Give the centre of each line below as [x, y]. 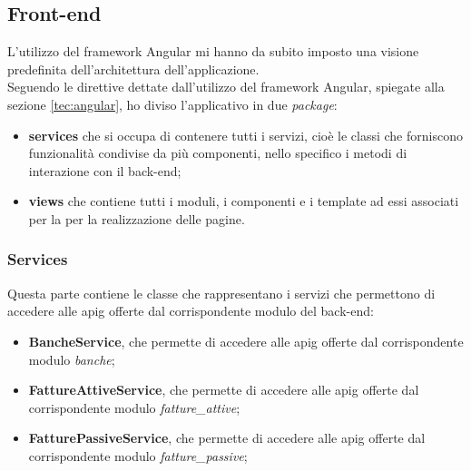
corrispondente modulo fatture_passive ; [138, 455]
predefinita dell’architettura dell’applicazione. [133, 69]
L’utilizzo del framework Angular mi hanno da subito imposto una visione [213, 51]
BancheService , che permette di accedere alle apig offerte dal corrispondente [246, 341]
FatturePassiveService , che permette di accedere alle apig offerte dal [227, 438]
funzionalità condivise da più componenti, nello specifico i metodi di [218, 153]
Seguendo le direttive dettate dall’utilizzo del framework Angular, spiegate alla [226, 87]
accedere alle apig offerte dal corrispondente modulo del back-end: [191, 311]
